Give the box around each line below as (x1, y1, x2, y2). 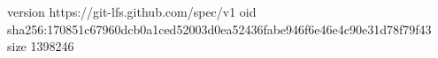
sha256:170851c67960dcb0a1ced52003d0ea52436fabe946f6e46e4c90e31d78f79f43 (7, 19, 432, 38)
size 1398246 (7, 37, 74, 55)
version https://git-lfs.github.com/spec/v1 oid (7, 3, 257, 20)
